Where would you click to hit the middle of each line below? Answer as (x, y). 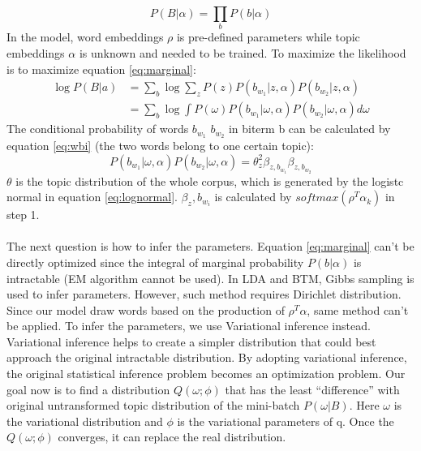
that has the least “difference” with (312, 389)
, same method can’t (358, 309)
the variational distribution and (85, 421)
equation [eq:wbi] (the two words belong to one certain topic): (160, 146)
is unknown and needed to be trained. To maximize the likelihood (243, 52)
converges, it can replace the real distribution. (172, 437)
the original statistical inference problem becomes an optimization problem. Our (206, 374)
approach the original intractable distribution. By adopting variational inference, (207, 357)
